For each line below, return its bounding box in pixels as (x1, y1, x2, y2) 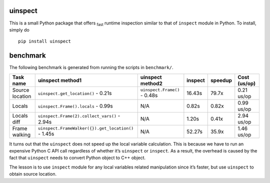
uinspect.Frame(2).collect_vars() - (38, 112, 120, 119)
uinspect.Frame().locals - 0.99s (38, 102, 113, 109)
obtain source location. (9, 171, 57, 177)
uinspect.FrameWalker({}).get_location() (38, 125, 134, 131)
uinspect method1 (38, 76, 82, 83)
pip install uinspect (18, 38, 71, 44)
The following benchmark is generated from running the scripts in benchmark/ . (9, 64, 173, 70)
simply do (9, 26, 29, 32)
